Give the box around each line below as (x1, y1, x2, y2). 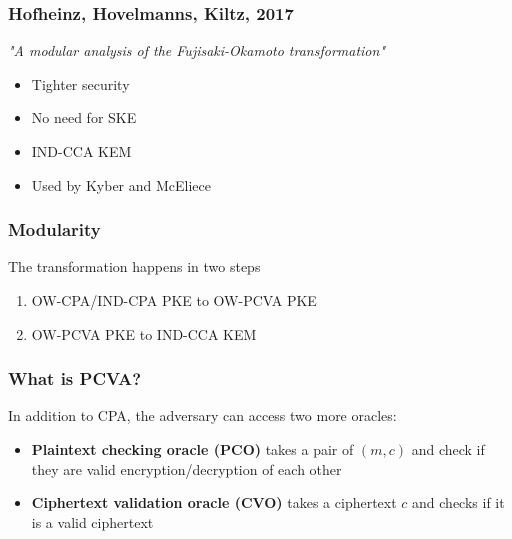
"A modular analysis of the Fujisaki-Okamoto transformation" (8, 40, 385, 61)
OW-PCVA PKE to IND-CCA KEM (31, 323, 257, 344)
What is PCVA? (8, 366, 142, 391)
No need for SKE (31, 107, 137, 128)
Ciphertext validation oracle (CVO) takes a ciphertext (31, 492, 397, 513)
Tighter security (31, 73, 130, 94)
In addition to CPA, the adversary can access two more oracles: (8, 405, 397, 426)
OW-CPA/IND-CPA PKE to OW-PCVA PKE (31, 290, 317, 310)
